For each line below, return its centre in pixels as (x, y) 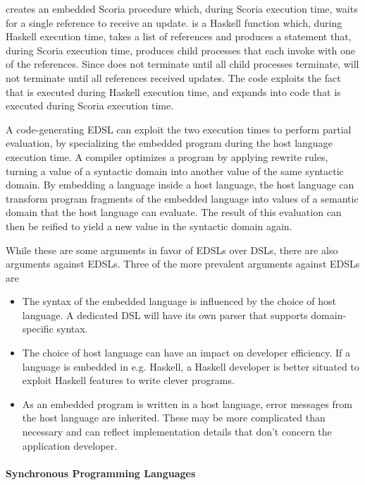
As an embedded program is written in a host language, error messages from (187, 403)
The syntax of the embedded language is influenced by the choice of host (179, 301)
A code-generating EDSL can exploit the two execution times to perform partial (179, 129)
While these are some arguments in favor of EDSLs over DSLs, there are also (172, 250)
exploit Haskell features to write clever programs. (128, 380)
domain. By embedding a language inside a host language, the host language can (180, 185)
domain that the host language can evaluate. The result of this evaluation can (174, 212)
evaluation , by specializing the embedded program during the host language (169, 143)
